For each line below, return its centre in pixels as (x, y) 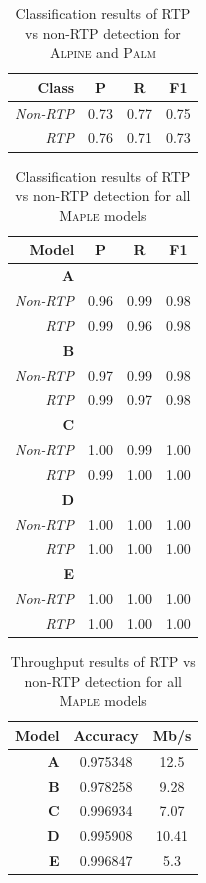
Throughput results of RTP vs (103, 661)
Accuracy (106, 734)
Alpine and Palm (102, 52)
